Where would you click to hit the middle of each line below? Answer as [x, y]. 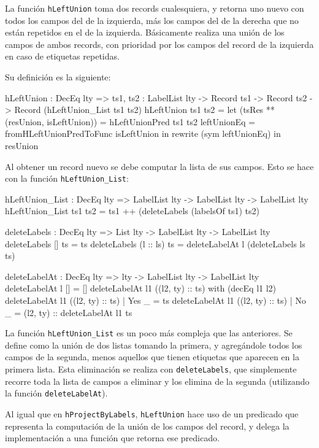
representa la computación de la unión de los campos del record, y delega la [147, 426]
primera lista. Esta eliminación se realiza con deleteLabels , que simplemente [151, 369]
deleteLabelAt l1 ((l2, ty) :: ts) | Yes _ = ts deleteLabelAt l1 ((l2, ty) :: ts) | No [156, 300]
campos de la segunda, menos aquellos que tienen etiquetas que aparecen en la [152, 357]
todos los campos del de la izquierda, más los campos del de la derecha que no [152, 20]
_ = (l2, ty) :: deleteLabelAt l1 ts [69, 312]
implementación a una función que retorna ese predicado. [112, 438]
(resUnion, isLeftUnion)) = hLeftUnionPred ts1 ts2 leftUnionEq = [130, 121]
